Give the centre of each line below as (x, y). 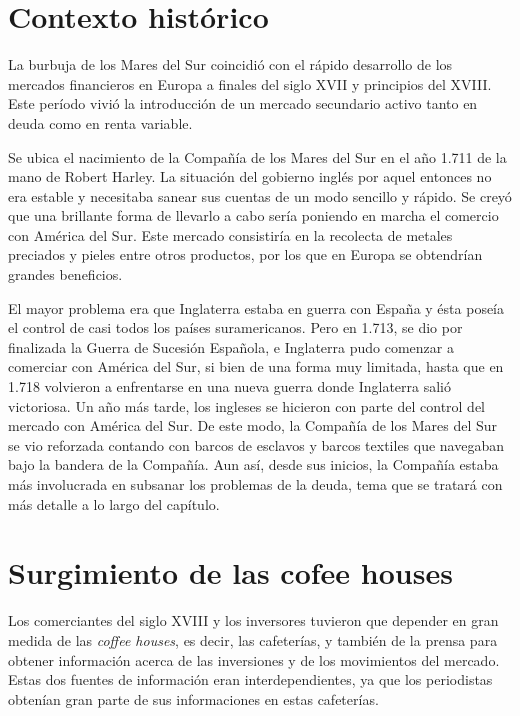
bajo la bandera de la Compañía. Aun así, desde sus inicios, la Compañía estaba (253, 464)
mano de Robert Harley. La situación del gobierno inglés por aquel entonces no (250, 176)
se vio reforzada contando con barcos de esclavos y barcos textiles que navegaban (256, 444)
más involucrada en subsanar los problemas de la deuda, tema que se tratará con (255, 484)
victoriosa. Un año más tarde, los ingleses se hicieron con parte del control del (247, 405)
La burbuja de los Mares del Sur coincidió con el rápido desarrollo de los (230, 64)
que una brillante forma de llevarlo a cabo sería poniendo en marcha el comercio (253, 215)
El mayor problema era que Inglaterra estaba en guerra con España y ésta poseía (256, 307)
